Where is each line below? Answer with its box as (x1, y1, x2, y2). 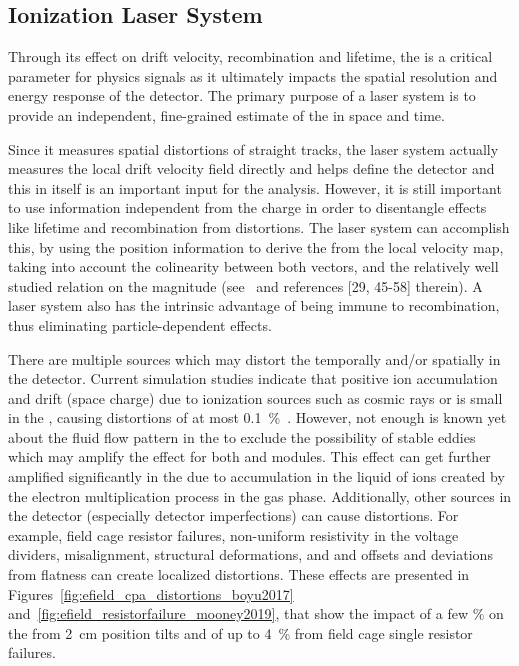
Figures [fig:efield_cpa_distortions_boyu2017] (8, 583, 294, 604)
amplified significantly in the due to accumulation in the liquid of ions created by (8, 466, 505, 487)
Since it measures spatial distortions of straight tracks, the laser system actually (8, 138, 499, 159)
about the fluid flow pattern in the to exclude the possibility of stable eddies (8, 426, 476, 447)
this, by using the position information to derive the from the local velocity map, (8, 236, 504, 257)
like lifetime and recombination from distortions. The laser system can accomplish (8, 216, 510, 237)
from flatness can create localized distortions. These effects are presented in (8, 564, 470, 585)
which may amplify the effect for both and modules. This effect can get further (8, 446, 491, 467)
